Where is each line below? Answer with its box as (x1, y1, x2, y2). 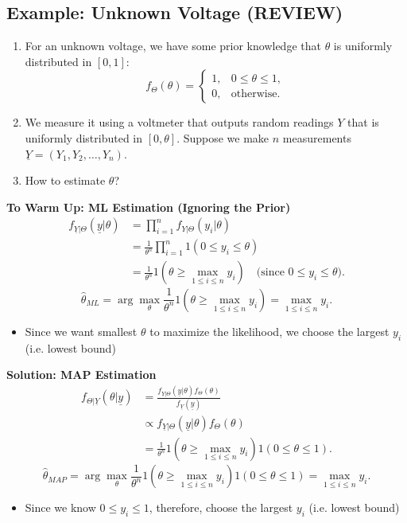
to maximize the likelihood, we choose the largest (149, 322, 390, 339)
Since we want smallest (25, 322, 138, 339)
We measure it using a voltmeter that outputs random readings (25, 114, 334, 131)
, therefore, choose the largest (149, 499, 293, 516)
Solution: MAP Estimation (6, 366, 157, 383)
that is (347, 114, 379, 131)
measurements (282, 129, 351, 146)
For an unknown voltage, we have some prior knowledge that (25, 37, 321, 54)
